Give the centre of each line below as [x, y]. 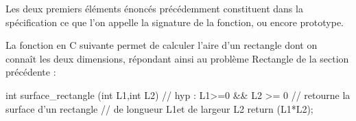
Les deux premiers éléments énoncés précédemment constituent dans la [154, 8]
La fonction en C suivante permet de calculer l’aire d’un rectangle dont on [162, 45]
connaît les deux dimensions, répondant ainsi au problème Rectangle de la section [177, 58]
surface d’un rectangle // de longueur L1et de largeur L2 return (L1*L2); [159, 108]
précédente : [31, 72]
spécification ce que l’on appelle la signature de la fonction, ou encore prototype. [175, 22]
